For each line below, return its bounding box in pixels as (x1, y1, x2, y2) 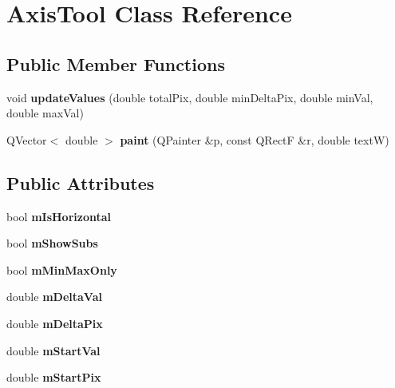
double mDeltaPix (6, 315, 103, 331)
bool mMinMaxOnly (6, 261, 117, 278)
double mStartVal (6, 342, 101, 358)
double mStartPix (6, 369, 101, 386)
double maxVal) (6, 105, 84, 121)
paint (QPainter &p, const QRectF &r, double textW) (120, 131, 389, 148)
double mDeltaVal (6, 288, 102, 305)
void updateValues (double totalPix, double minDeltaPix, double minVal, (6, 89, 373, 105)
